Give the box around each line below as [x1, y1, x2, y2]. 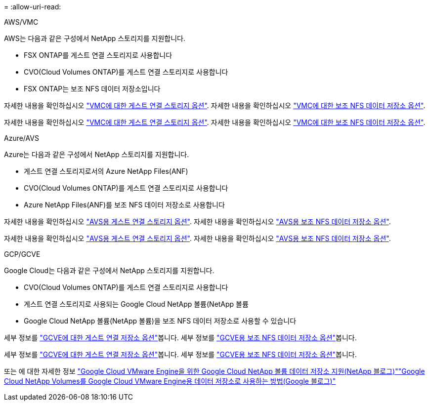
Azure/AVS [4, 134, 39, 142]
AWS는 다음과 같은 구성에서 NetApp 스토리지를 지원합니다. [4, 34, 185, 42]
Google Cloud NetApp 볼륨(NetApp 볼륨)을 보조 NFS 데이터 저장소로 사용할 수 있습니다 [24, 317, 297, 325]
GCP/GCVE [4, 250, 41, 258]
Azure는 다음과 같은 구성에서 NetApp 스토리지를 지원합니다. [4, 150, 189, 159]
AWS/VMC [4, 18, 39, 26]
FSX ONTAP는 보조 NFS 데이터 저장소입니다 [24, 84, 161, 93]
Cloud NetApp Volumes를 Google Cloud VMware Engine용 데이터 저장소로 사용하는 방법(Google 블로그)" [4, 377, 336, 385]
